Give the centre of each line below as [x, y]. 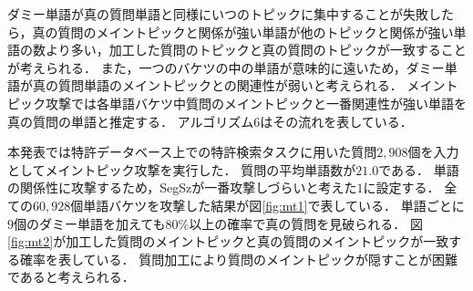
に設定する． [401, 187]
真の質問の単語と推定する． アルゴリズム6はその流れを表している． [210, 121]
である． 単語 [419, 169]
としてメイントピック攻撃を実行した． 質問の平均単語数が [182, 169]
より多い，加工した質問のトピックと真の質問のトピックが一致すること [256, 50]
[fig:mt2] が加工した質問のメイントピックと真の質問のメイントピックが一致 [228, 241]
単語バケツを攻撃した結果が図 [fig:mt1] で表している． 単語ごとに [274, 205]
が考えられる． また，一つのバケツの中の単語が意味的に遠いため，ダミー [226, 67]
